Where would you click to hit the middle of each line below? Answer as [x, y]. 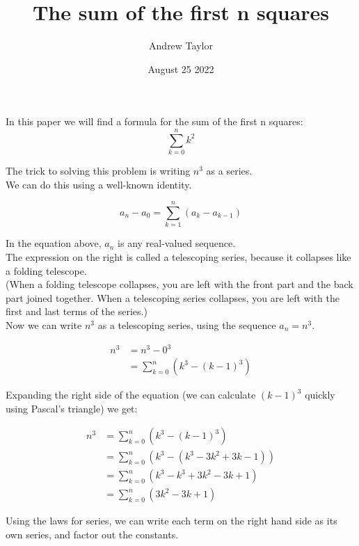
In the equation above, [54, 243]
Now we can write [44, 324]
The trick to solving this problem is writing [98, 171]
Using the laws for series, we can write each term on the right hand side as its [171, 521]
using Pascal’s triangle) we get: [72, 408]
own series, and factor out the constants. [92, 534]
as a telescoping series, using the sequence [187, 324]
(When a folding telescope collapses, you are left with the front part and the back [179, 284]
